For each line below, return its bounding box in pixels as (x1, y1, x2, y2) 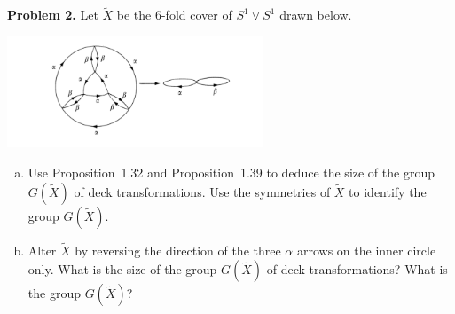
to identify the (349, 182, 427, 200)
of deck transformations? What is (266, 260, 448, 279)
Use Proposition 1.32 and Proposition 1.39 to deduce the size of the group (27, 163, 435, 182)
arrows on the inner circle (296, 240, 436, 259)
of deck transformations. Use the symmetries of (74, 182, 331, 200)
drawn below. (279, 5, 352, 24)
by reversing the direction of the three (75, 240, 281, 259)
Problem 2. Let (7, 5, 98, 24)
